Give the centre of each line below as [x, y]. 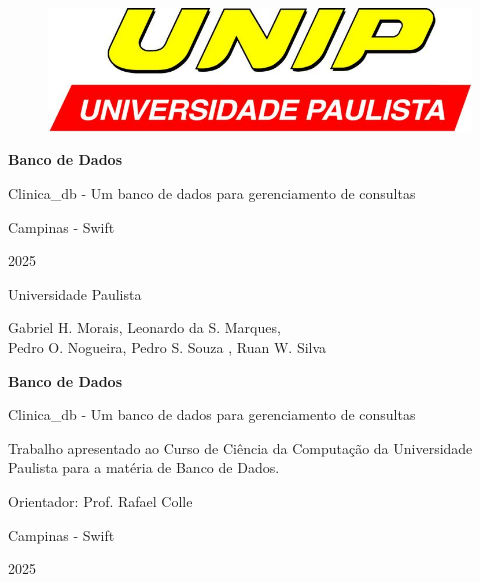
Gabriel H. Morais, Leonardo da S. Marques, [144, 327]
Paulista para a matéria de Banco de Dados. [144, 467]
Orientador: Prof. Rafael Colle [100, 500]
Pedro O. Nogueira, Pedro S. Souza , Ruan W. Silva [167, 346]
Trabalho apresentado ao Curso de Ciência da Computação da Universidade [240, 447]
